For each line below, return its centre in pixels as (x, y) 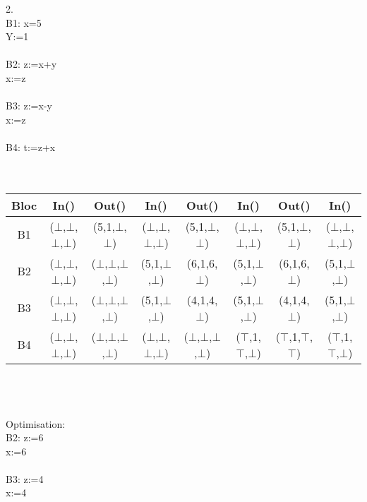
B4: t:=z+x (31, 147)
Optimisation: (36, 423)
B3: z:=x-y (29, 106)
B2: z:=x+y (31, 64)
